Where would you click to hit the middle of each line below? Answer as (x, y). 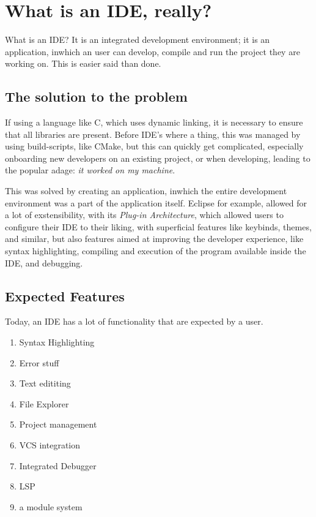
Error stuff (39, 362)
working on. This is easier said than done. (83, 63)
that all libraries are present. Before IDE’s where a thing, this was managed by (153, 134)
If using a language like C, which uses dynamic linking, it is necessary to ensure (154, 122)
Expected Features (65, 296)
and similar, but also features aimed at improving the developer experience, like (154, 239)
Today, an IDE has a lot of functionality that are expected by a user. (134, 321)
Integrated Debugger (58, 465)
